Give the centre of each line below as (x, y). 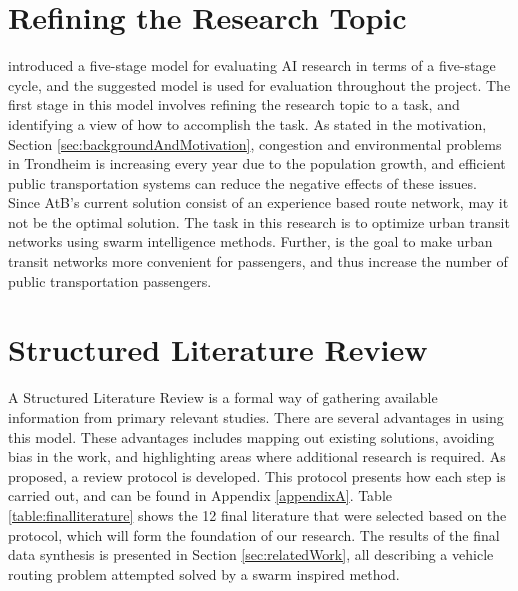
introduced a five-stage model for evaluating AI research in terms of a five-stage (252, 65)
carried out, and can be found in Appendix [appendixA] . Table (200, 495)
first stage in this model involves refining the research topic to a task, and (234, 104)
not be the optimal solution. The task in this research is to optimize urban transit (259, 221)
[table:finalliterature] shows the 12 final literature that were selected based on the (257, 514)
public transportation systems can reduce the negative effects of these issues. (242, 182)
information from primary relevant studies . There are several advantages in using (256, 416)
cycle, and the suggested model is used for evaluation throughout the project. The (259, 84)
